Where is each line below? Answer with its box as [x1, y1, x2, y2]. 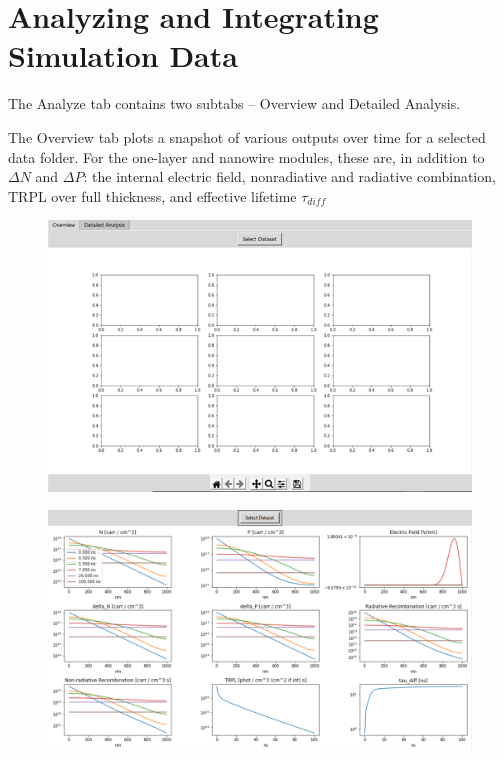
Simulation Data [8, 35, 238, 76]
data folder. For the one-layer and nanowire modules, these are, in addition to [8, 146, 485, 167]
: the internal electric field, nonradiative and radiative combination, [83, 166, 496, 187]
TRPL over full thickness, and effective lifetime [8, 185, 297, 206]
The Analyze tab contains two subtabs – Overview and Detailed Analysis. [8, 93, 461, 114]
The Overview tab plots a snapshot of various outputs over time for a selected [8, 126, 486, 147]
